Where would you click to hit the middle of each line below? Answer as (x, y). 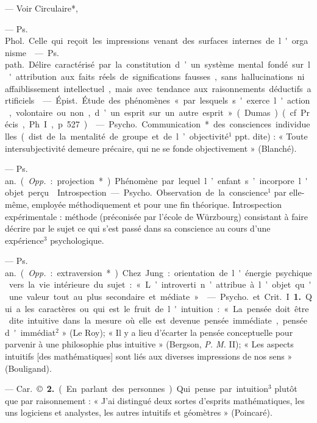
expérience (24, 240)
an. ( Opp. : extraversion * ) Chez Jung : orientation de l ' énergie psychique (158, 272)
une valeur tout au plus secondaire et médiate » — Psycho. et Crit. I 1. (155, 297)
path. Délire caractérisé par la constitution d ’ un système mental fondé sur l (158, 64)
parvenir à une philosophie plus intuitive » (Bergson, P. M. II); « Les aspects (149, 344)
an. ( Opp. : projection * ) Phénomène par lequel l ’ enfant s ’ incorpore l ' (156, 180)
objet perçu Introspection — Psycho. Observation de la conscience (137, 192)
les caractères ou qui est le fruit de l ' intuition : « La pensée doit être (167, 308)
